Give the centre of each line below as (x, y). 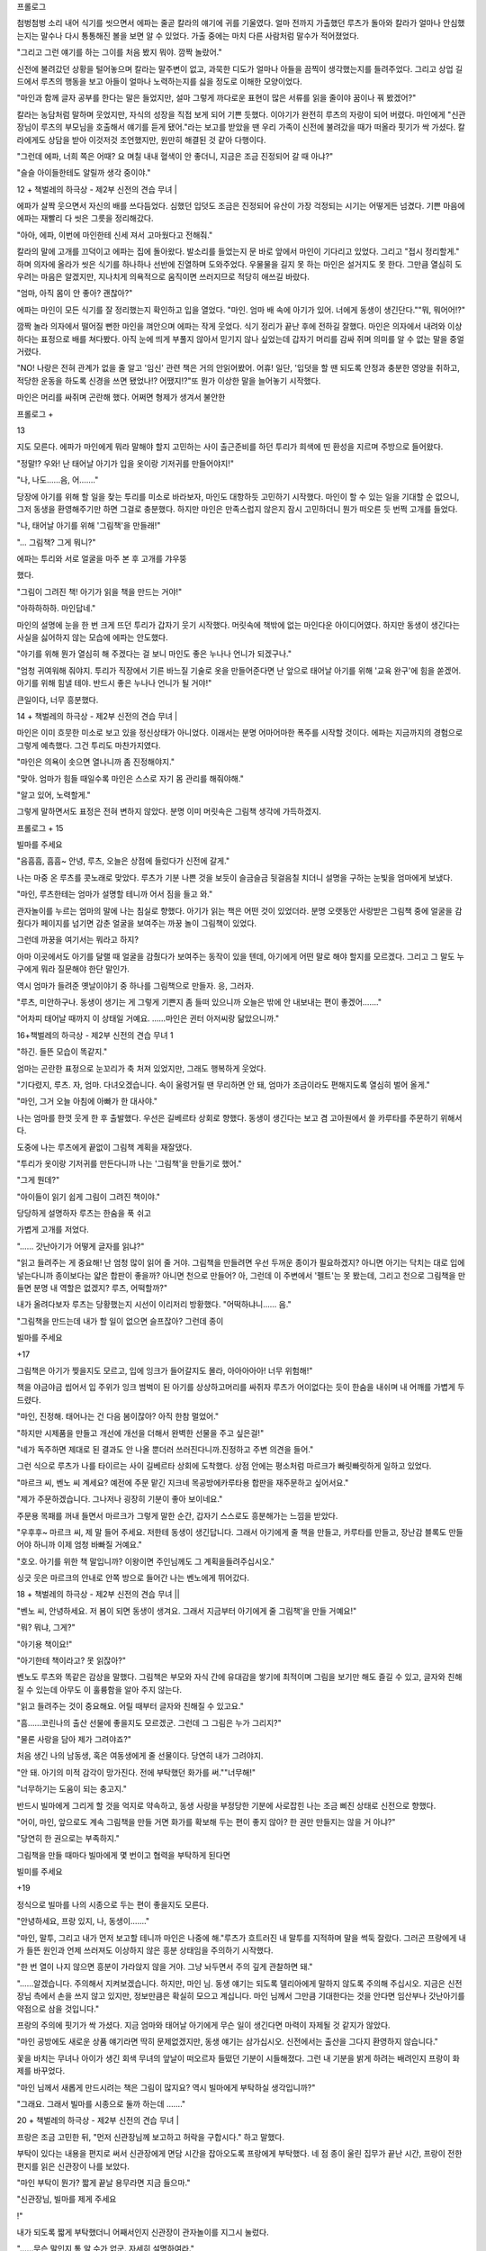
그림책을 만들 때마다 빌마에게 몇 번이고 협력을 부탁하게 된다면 (124, 1855)
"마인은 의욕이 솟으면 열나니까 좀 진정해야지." (96, 762)
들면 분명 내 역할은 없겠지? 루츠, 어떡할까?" (92, 1288)
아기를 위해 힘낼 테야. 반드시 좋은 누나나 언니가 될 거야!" (114, 683)
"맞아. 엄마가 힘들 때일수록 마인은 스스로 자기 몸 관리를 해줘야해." (130, 778)
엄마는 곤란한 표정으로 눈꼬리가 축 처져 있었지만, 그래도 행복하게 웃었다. (141, 1068)
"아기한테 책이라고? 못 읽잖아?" (71, 1660)
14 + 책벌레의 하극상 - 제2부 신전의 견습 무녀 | (97, 716)
